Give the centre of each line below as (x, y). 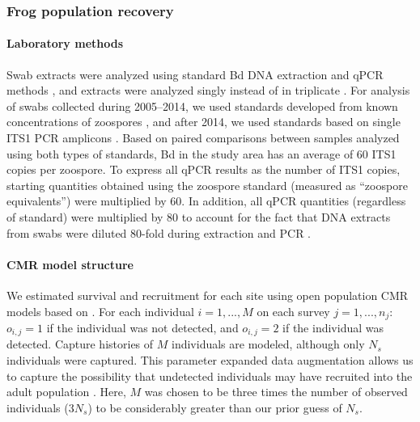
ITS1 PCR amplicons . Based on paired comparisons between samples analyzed (203, 138)
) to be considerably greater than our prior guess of (215, 407)
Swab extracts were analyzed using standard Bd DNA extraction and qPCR (195, 74)
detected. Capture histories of (80, 344)
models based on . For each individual (100, 311)
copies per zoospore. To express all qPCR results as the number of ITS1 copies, (204, 169)
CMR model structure (70, 264)
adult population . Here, (66, 392)
